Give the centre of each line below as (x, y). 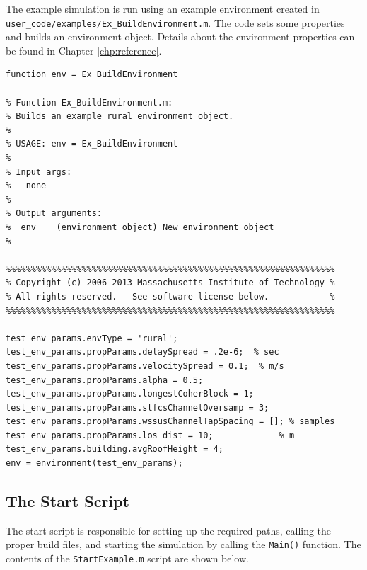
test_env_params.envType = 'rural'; (92, 338)
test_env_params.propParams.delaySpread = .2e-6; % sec (142, 352)
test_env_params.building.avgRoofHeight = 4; (115, 449)
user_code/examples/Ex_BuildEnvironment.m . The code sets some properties (175, 22)
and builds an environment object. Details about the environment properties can (180, 36)
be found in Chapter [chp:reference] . (84, 50)
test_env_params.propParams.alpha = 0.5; (105, 380)
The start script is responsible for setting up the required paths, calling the (169, 530)
